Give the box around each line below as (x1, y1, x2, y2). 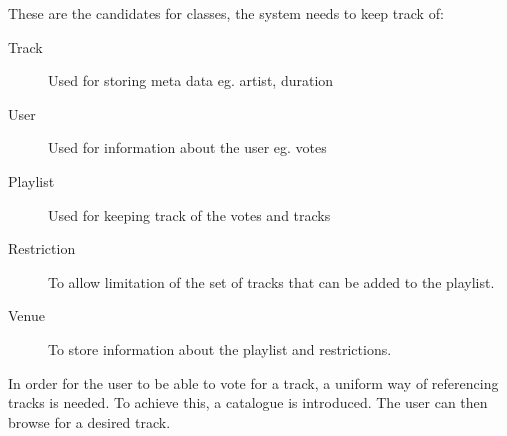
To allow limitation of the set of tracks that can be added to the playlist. (48, 271, 495, 292)
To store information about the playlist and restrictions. (48, 338, 392, 359)
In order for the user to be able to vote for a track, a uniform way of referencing (8, 372, 499, 393)
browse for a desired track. (8, 411, 171, 432)
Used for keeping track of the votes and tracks (48, 204, 331, 225)
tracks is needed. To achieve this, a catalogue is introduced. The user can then (8, 392, 488, 413)
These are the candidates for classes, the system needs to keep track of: (8, 3, 444, 23)
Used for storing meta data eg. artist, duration (48, 70, 334, 91)
